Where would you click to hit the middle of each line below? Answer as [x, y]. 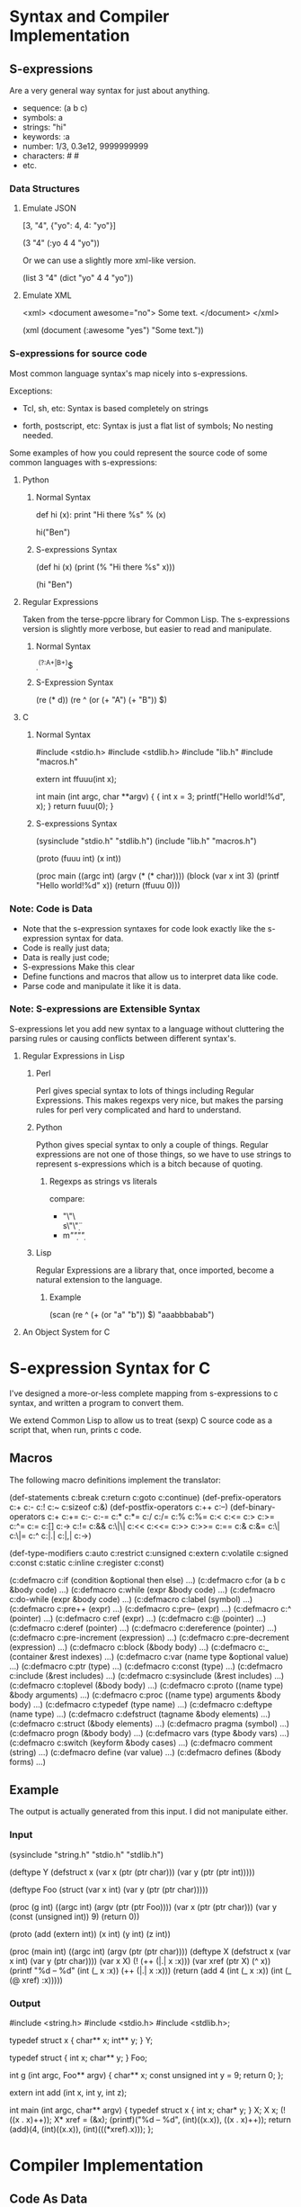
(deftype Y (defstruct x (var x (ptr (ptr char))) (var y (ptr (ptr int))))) [133, 1872]
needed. [38, 435]
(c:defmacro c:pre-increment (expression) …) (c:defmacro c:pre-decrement [149, 1637]
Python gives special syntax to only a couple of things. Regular [152, 1144]
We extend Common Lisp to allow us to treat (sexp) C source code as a [141, 1420]
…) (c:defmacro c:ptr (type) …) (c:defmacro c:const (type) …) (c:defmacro [146, 1666]
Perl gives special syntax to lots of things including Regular [145, 1090]
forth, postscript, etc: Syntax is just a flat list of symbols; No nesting [148, 426]
